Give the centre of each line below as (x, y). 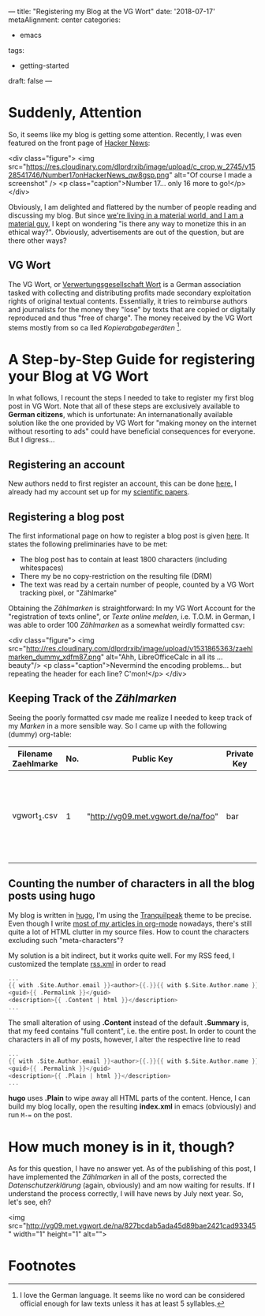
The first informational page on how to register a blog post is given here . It (129, 535)
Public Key (153, 759)
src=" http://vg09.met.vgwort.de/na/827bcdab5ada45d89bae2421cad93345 (132, 1226)
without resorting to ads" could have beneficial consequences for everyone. (132, 431)
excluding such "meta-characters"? (66, 940)
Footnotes (42, 1266)
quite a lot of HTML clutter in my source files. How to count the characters (129, 932)
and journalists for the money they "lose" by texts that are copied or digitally (132, 309)
